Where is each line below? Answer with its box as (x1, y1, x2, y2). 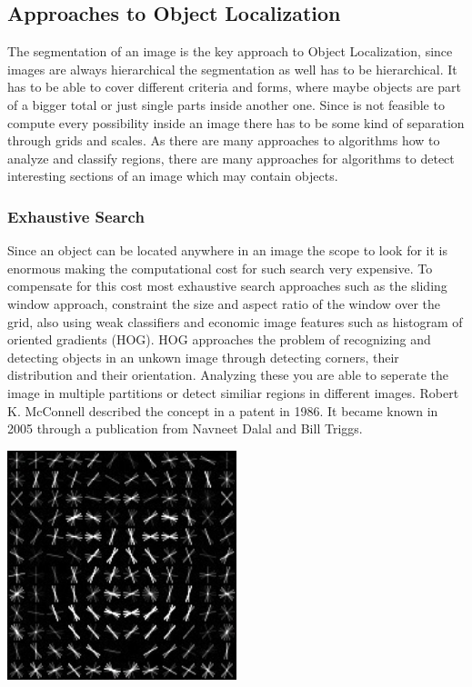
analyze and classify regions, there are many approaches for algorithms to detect (7, 148, 455, 167)
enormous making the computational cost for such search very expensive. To (7, 258, 433, 277)
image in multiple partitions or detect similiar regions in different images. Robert (7, 383, 459, 402)
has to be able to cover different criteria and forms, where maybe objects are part (7, 77, 462, 96)
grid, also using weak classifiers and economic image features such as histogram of (7, 312, 463, 331)
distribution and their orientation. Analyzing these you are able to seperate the (7, 365, 449, 384)
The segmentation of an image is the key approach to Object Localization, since (7, 42, 453, 61)
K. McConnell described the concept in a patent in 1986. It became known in (7, 401, 438, 420)
